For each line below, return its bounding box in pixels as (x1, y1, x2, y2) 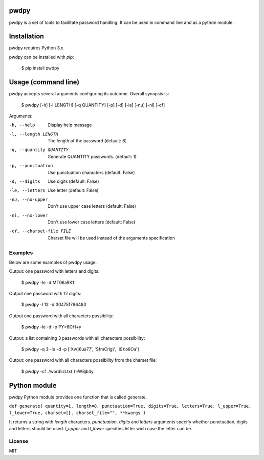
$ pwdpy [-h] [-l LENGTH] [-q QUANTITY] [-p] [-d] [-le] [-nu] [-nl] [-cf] (21, 102, 165, 108)
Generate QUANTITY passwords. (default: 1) (47, 153, 137, 159)
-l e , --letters (9, 188, 46, 193)
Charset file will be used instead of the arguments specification (47, 235, 175, 241)
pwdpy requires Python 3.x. (9, 45, 65, 51)
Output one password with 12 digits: (9, 291, 82, 297)
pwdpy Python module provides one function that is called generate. (9, 394, 147, 400)
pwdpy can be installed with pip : (9, 54, 74, 60)
